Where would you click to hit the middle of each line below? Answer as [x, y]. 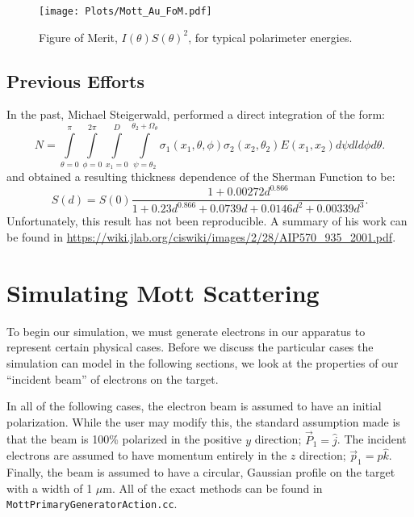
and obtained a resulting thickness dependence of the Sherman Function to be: [201, 176]
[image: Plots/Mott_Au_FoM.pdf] [125, 11]
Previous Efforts [75, 80]
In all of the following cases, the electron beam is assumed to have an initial [194, 406]
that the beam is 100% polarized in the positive [124, 439]
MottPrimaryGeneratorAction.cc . [92, 504]
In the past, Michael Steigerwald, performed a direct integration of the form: [196, 114]
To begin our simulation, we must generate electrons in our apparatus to [186, 331]
